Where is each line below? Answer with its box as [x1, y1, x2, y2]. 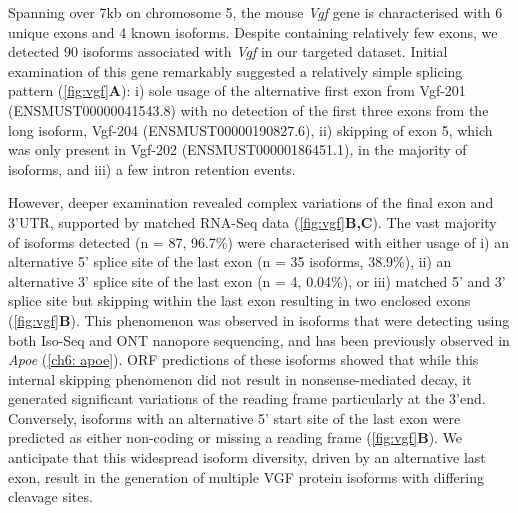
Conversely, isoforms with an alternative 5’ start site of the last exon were [8, 407, 461, 428]
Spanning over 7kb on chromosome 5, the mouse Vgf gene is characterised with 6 [8, 2, 503, 22]
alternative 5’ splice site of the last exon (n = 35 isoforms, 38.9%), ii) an [8, 251, 452, 272]
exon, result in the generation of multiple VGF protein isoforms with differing [8, 466, 484, 487]
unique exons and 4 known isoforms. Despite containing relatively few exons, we [8, 21, 498, 42]
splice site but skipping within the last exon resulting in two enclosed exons [8, 290, 471, 311]
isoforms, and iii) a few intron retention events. [8, 158, 296, 179]
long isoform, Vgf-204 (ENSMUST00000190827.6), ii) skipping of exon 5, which [8, 119, 493, 140]
